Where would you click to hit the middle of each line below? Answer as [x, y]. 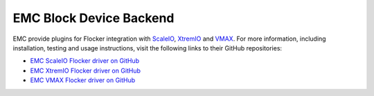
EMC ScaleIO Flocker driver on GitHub [85, 61]
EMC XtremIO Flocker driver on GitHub [86, 70]
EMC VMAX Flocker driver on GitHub [83, 80]
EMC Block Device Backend [93, 18]
